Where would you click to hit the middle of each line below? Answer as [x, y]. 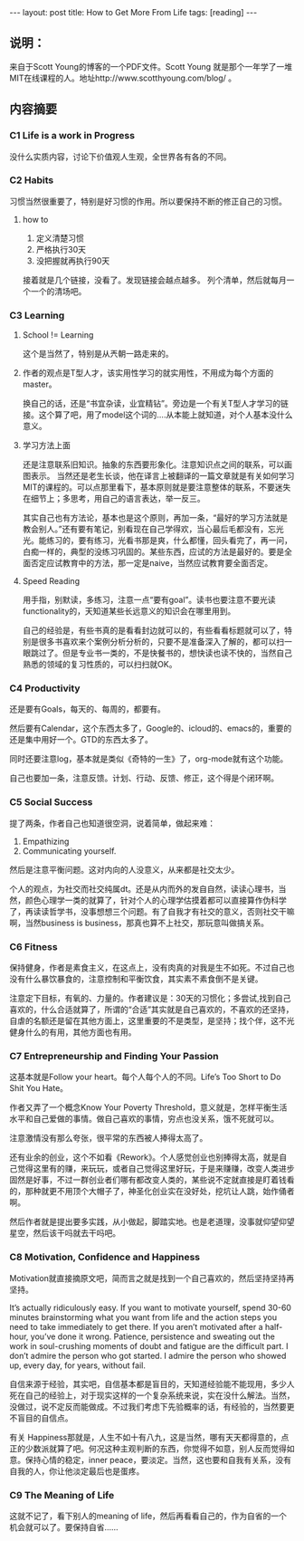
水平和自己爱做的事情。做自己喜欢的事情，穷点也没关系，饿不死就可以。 [144, 1119]
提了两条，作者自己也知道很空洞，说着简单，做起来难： [112, 823]
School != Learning [58, 335]
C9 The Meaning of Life [62, 1495]
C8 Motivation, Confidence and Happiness [105, 1258]
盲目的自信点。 [45, 1418]
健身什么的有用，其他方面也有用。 [73, 1032]
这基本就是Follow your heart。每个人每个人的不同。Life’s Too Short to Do [145, 1077]
